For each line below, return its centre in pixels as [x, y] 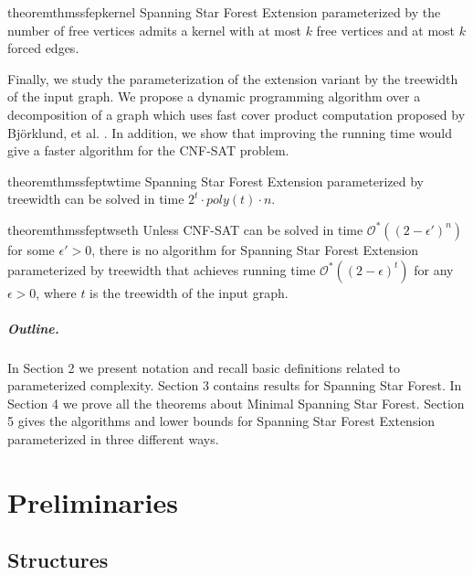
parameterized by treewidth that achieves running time [162, 269]
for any [434, 269]
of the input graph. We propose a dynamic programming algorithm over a [214, 96]
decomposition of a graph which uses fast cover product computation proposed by [236, 114]
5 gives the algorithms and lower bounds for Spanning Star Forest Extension [221, 421]
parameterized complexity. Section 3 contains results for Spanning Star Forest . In [235, 385]
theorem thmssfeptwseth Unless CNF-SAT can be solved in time [185, 229]
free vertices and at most [386, 30]
